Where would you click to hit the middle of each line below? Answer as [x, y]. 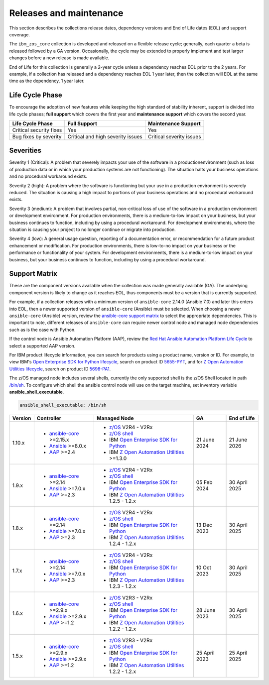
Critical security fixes [37, 130]
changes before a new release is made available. [59, 58]
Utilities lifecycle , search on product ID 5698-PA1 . [60, 369]
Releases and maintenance [66, 13]
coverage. [19, 34]
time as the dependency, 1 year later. [47, 81]
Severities [25, 151]
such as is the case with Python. [42, 330]
